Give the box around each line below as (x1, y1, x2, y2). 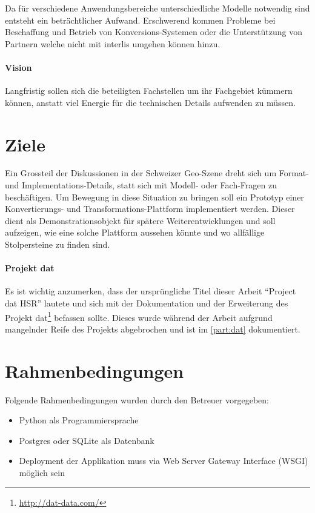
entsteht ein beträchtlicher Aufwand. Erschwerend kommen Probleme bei (5, 13, 276, 26)
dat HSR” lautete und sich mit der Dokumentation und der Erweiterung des (5, 297, 288, 309)
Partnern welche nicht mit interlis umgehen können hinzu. (5, 37, 220, 50)
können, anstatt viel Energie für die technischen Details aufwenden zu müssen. (5, 96, 296, 108)
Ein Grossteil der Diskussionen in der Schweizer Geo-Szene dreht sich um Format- (5, 167, 309, 179)
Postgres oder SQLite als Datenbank (19, 434, 154, 446)
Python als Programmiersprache (19, 414, 139, 426)
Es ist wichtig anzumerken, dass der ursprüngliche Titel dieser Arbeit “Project (5, 285, 296, 297)
